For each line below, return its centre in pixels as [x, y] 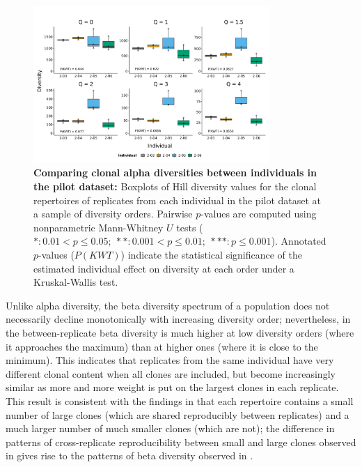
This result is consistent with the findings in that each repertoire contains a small [180, 400]
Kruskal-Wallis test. [76, 282]
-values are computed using [259, 214]
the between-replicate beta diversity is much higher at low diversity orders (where [180, 333]
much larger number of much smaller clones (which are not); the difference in [170, 428]
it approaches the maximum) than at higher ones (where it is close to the [162, 346]
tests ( [190, 227]
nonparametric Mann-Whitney [99, 227]
